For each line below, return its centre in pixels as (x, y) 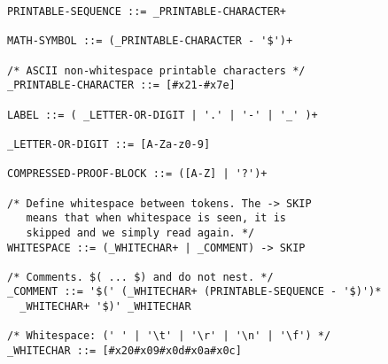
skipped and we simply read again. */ (140, 232)
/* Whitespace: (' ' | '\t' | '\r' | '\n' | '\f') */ (169, 336)
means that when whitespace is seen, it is (156, 218)
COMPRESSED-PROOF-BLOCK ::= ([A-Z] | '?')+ (137, 174)
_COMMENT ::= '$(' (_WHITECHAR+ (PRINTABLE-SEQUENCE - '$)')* (194, 292)
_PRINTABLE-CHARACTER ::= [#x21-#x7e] (121, 85)
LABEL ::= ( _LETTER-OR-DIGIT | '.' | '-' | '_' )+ (163, 115)
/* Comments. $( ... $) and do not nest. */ (140, 277)
